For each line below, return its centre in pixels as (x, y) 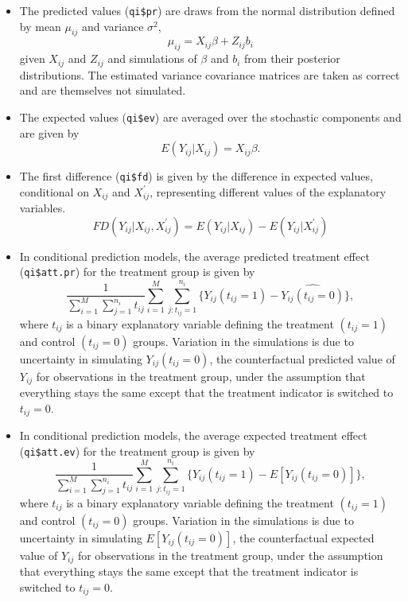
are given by (49, 132)
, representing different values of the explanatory (268, 191)
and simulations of (152, 58)
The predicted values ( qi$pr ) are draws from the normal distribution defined (207, 10)
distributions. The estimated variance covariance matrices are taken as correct (210, 74)
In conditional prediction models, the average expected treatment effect (193, 435)
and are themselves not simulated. (103, 90)
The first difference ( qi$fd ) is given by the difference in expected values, (196, 176)
